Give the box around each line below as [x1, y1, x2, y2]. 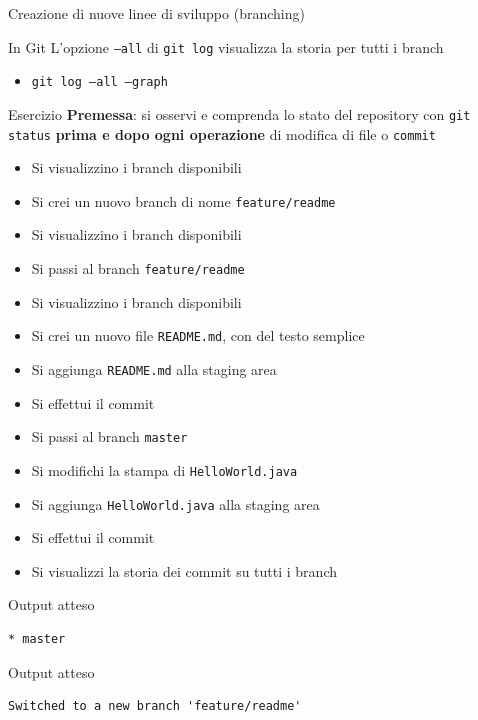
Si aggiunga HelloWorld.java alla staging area [31, 493, 320, 514]
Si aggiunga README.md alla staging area [31, 358, 277, 379]
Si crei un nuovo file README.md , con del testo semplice [31, 325, 365, 346]
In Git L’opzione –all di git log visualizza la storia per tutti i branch [8, 36, 444, 57]
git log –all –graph [31, 75, 168, 90]
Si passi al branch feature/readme [31, 258, 245, 279]
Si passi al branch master [31, 426, 188, 447]
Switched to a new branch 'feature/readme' [8, 699, 302, 714]
